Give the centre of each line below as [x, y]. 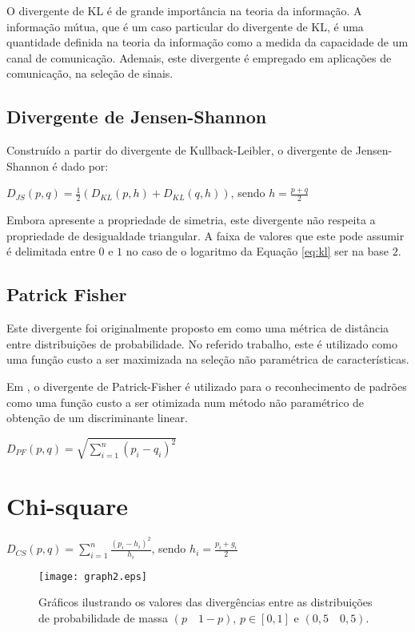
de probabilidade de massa [103, 618]
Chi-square [68, 506]
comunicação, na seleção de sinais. [90, 73]
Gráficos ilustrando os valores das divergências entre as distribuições [206, 602]
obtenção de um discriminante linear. [97, 418]
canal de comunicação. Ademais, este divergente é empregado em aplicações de [199, 57]
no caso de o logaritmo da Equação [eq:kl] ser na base [257, 251]
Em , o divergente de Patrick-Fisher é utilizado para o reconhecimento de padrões [207, 386]
